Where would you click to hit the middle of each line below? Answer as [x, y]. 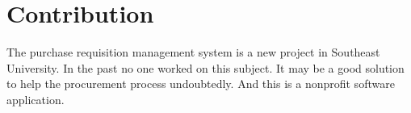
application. [36, 99]
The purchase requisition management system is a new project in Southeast [193, 52]
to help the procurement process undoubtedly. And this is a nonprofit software [201, 84]
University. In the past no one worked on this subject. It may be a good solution [205, 67]
